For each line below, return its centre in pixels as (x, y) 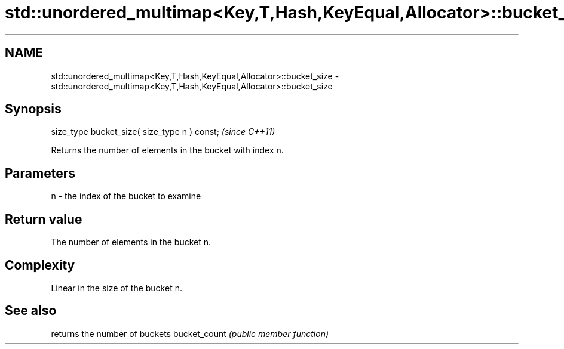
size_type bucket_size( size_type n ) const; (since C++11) (163, 132)
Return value (44, 219)
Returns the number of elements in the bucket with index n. (167, 150)
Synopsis (33, 109)
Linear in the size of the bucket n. (117, 288)
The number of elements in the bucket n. (131, 242)
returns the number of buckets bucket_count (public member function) (190, 333)
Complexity (40, 265)
